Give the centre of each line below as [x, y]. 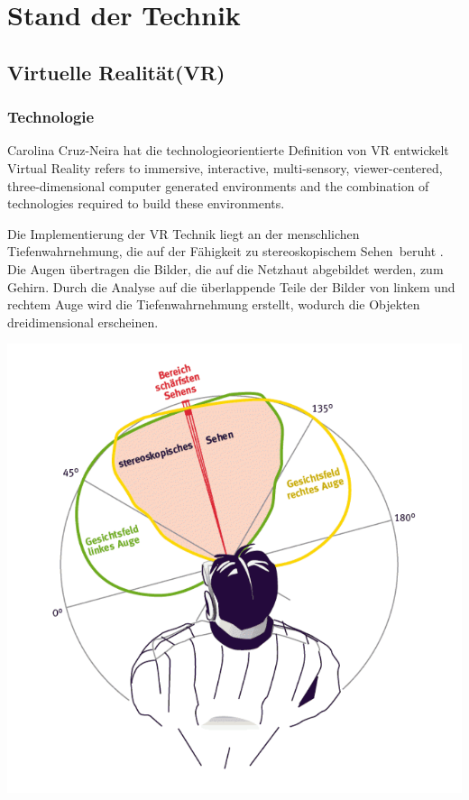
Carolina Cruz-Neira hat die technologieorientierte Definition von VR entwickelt [228, 150]
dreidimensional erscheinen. [83, 322]
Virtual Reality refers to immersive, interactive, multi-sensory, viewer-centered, [225, 167]
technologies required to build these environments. [146, 203]
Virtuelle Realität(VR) [116, 72]
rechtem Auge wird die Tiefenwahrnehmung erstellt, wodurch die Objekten [214, 304]
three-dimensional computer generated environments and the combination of [218, 185]
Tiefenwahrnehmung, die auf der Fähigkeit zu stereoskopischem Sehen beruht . [225, 251]
